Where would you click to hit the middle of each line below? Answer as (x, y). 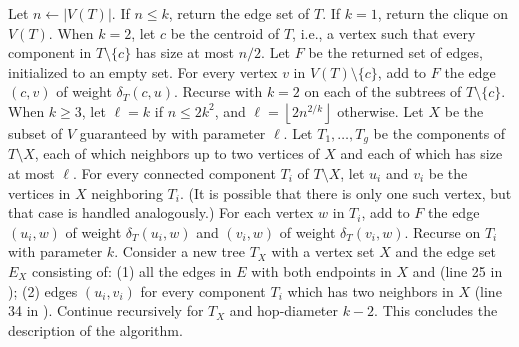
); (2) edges (43, 290)
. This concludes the (436, 310)
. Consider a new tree (179, 251)
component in (50, 52)
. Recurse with (218, 91)
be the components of (439, 132)
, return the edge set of (239, 13)
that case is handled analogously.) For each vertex (161, 212)
